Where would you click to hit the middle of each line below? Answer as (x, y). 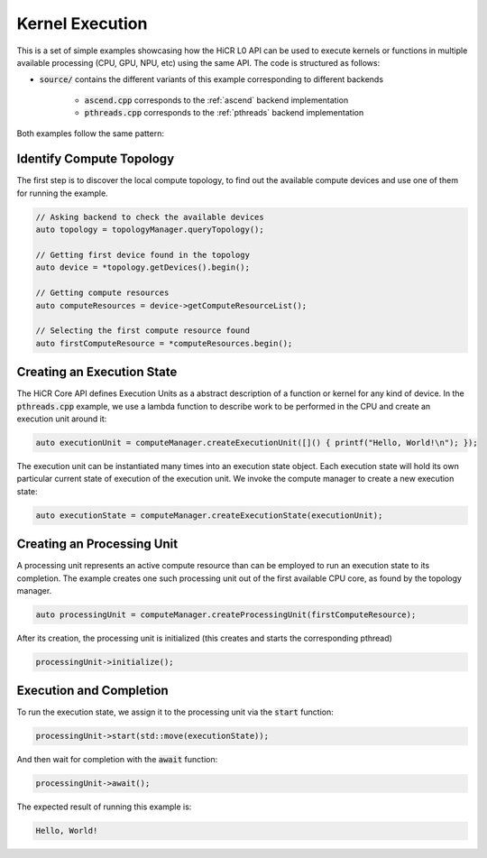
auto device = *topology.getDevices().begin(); (142, 268)
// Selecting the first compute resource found (142, 331)
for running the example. (62, 193)
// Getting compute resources (102, 293)
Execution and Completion (92, 691)
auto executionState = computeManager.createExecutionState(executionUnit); (209, 515)
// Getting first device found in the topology (142, 254)
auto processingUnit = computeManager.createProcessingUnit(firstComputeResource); (226, 614)
